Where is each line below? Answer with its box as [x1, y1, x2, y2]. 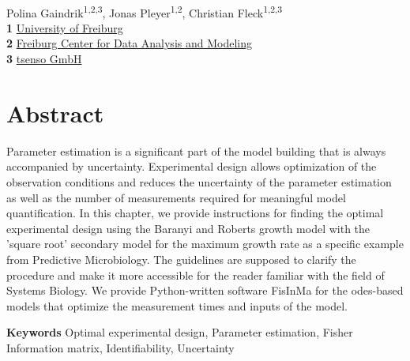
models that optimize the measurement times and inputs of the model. [6, 297, 348, 314]
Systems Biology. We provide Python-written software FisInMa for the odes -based [6, 282, 404, 299]
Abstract [6, 96, 104, 129]
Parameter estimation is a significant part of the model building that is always [6, 142, 386, 159]
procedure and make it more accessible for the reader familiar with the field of [6, 266, 385, 283]
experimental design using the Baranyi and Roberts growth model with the [6, 220, 371, 236]
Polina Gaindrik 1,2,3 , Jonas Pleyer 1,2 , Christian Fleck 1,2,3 [6, 2, 283, 21]
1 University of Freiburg [6, 19, 123, 36]
